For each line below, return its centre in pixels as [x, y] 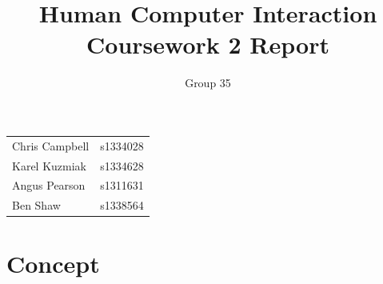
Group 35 [208, 83]
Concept [53, 264]
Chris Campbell [51, 145]
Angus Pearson [49, 185]
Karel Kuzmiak [49, 165]
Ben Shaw [36, 205]
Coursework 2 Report [208, 44]
